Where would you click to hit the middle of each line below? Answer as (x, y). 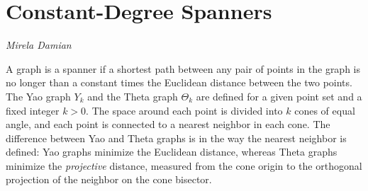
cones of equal (325, 110)
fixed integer (33, 110)
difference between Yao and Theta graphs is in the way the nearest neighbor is (176, 138)
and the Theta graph (133, 96)
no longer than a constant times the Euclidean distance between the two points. (179, 82)
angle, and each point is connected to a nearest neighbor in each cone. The (168, 124)
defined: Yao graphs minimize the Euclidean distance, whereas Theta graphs (172, 152)
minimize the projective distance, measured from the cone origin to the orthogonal (184, 165)
